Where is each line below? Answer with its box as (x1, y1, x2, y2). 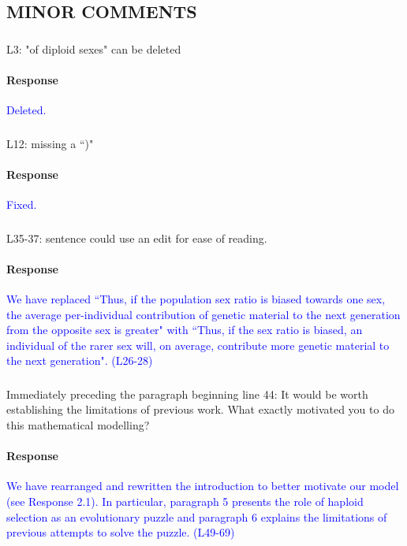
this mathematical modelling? (6, 416, 150, 433)
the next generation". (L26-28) (6, 352, 153, 369)
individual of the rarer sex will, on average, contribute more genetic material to (6, 336, 390, 353)
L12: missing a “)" (6, 135, 94, 151)
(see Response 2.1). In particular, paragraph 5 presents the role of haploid (6, 492, 364, 509)
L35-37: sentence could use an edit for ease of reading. (6, 229, 267, 246)
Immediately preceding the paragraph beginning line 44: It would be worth (6, 385, 368, 402)
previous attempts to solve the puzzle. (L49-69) (6, 524, 235, 540)
